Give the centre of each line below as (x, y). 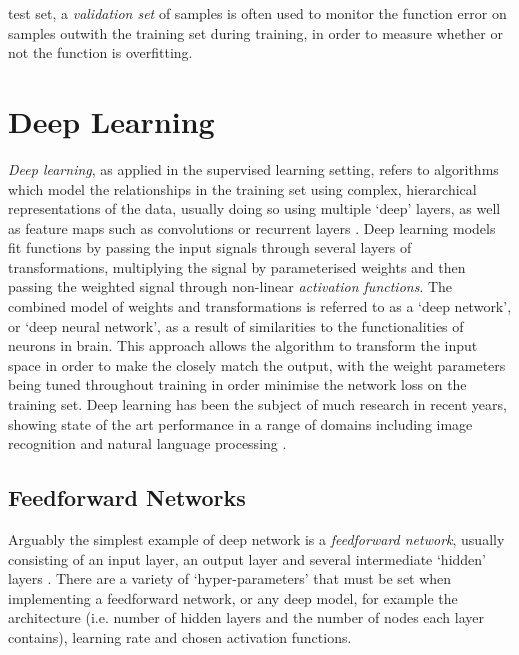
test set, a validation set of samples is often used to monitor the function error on (257, 13)
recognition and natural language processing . (147, 443)
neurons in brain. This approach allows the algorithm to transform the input (243, 345)
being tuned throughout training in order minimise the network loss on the (237, 384)
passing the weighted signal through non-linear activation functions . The (230, 286)
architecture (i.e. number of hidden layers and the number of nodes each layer (246, 617)
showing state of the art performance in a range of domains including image (240, 423)
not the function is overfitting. (100, 52)
